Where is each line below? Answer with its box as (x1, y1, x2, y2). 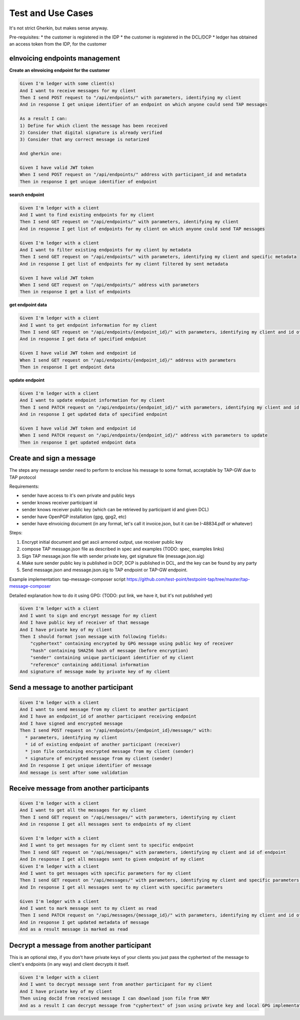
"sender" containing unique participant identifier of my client (30, 655, 194, 660)
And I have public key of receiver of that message (19, 620, 149, 625)
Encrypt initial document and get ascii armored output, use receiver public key (21, 539, 183, 545)
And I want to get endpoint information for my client (19, 322, 157, 328)
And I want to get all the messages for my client (19, 807, 147, 813)
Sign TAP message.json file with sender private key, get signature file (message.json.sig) (21, 553, 205, 559)
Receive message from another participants (9, 784, 149, 792)
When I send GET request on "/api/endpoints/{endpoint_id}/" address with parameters (19, 357, 236, 363)
